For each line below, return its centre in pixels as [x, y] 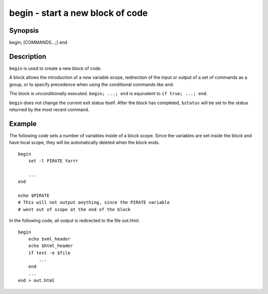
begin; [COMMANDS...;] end [38, 43]
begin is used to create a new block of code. [55, 68]
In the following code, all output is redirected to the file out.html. [74, 221]
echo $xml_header [49, 239]
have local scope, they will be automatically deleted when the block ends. [84, 143]
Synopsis [24, 30]
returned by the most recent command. [49, 110]
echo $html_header [51, 246]
